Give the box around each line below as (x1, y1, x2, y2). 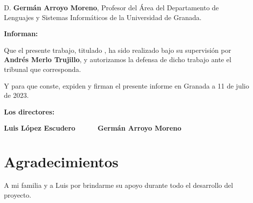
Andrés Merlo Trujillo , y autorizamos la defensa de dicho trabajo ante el (4, 54, 231, 65)
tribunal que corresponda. (4, 64, 81, 74)
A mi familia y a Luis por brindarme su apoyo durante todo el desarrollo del (4, 180, 233, 190)
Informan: (4, 28, 38, 39)
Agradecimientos (4, 152, 119, 172)
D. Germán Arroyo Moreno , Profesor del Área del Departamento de (4, 2, 219, 12)
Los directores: (4, 106, 55, 116)
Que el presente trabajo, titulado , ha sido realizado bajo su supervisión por (4, 45, 231, 55)
